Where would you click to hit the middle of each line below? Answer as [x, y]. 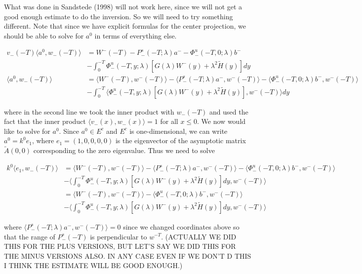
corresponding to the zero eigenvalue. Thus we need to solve [124, 150]
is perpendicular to [119, 236]
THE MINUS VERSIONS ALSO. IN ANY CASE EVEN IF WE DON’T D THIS [128, 255]
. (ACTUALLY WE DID [199, 236]
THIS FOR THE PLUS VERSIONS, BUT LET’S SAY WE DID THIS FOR [120, 246]
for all [169, 121]
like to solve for [27, 131]
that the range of [30, 236]
